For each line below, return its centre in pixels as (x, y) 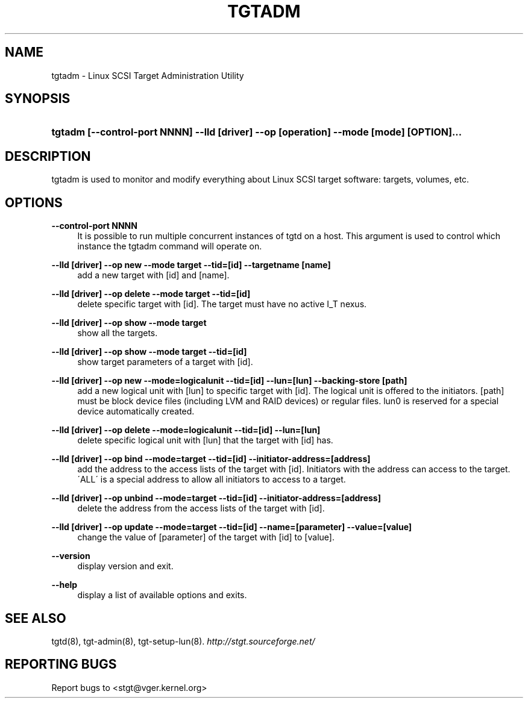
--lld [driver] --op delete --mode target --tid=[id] (151, 294)
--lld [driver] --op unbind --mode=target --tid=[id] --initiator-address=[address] (216, 498)
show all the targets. (118, 333)
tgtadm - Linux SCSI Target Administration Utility (148, 75)
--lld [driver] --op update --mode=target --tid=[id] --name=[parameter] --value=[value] (232, 527)
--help (64, 585)
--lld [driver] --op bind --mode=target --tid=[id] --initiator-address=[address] (211, 459)
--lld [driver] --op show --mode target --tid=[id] (149, 352)
